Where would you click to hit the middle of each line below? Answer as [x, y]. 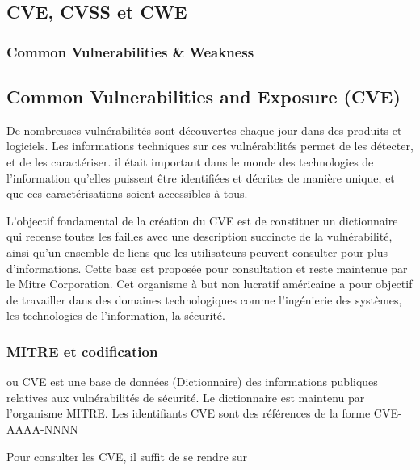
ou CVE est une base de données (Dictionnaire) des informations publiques [192, 382]
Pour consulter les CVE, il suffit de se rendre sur [127, 456]
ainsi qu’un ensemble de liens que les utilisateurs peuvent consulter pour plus [197, 252]
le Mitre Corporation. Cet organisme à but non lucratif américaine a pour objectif [210, 284]
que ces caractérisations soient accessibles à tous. [127, 193]
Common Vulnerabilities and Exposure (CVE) [204, 97]
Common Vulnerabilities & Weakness [130, 51]
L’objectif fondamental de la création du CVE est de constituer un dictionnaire [202, 220]
